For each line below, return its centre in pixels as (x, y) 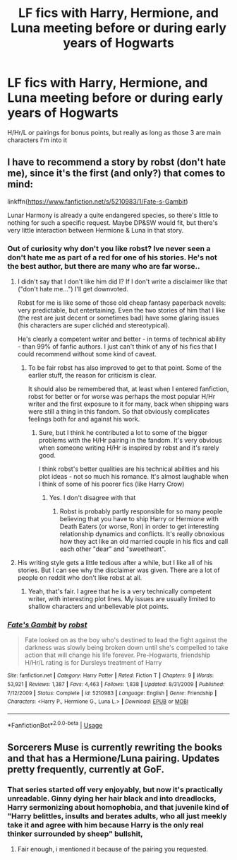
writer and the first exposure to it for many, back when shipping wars (128, 404)
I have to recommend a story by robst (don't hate (117, 162)
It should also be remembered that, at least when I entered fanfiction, (128, 389)
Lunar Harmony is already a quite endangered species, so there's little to (113, 215)
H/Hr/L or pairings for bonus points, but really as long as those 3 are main (114, 132)
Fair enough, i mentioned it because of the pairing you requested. (113, 849)
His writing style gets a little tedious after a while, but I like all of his (115, 563)
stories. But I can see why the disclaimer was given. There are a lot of (119, 570)
